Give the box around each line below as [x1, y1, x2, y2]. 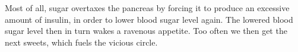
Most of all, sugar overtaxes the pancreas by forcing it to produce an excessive [5, 2, 290, 13]
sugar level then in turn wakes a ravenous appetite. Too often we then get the [5, 25, 287, 37]
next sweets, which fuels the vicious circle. [5, 36, 158, 48]
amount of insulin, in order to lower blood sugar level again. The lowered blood [5, 13, 293, 25]
